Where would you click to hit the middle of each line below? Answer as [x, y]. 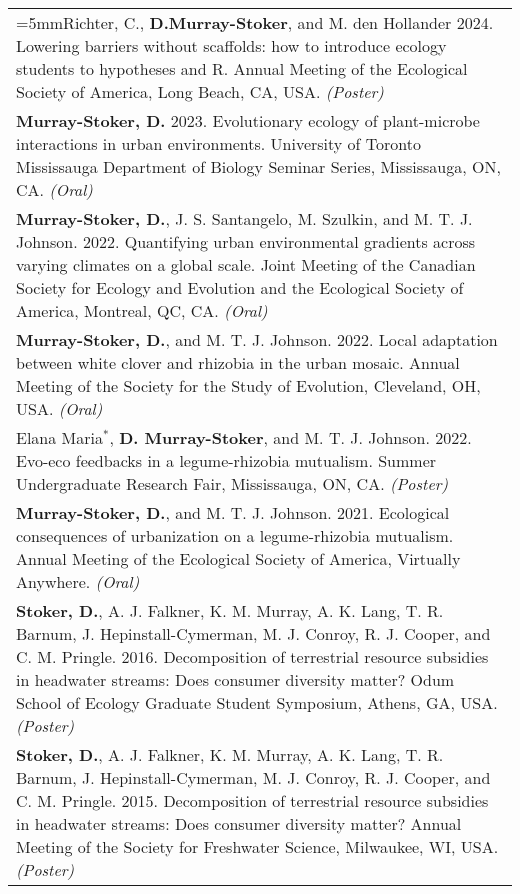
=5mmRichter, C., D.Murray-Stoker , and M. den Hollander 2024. [255, 22]
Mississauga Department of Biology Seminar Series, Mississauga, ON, [258, 166]
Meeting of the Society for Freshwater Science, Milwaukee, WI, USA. [257, 846]
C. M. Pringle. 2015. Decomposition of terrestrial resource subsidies [252, 800]
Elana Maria [59, 437]
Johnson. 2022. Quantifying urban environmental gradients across [246, 241]
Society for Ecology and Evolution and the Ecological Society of [240, 287]
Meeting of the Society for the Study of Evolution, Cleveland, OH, [248, 385]
